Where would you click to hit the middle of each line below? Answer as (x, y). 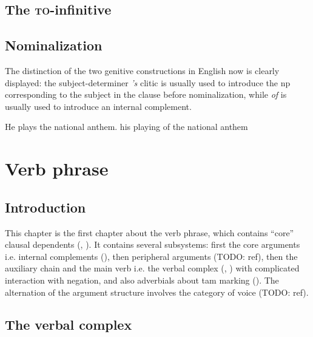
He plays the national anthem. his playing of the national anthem (126, 127)
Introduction (45, 207)
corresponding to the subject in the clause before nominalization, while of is (146, 94)
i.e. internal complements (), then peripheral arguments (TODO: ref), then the (151, 256)
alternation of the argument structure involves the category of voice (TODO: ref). (157, 292)
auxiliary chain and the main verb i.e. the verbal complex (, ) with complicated (152, 268)
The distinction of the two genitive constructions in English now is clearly (142, 70)
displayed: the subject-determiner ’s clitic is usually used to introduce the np (148, 82)
